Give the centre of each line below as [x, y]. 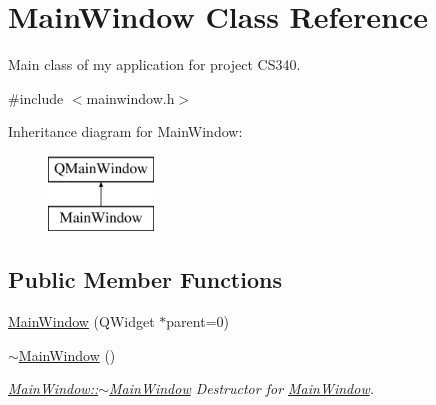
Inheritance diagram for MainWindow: [125, 131]
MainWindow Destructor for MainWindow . [242, 388]
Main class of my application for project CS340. [154, 64]
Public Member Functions [145, 279]
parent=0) [197, 321]
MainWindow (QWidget [81, 321]
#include [36, 97]
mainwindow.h [130, 97]
